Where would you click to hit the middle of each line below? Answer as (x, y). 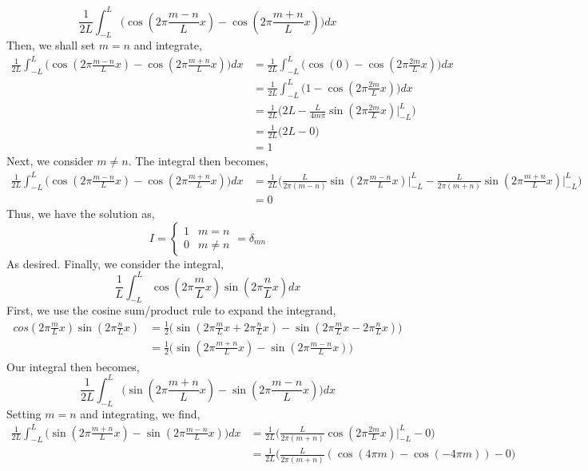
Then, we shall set (51, 45)
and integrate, (168, 45)
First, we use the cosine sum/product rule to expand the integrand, (171, 310)
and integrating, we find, (140, 413)
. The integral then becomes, (198, 161)
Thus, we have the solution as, (81, 213)
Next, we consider (50, 161)
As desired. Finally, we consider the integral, (115, 263)
